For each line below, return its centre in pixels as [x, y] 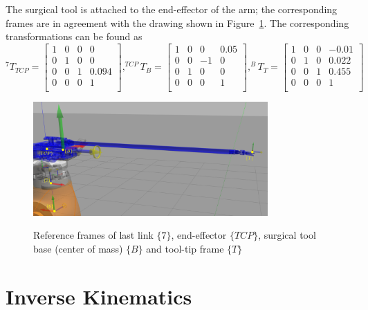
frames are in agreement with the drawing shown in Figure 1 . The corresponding [177, 22]
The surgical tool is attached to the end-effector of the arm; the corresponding [172, 9]
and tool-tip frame [185, 249]
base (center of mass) [78, 249]
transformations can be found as [74, 36]
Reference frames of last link [93, 235]
